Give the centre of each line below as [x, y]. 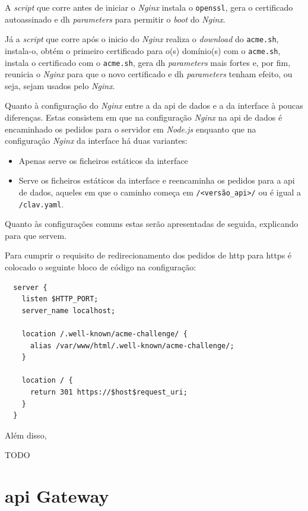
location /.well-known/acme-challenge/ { [104, 334]
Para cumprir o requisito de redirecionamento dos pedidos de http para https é [148, 255]
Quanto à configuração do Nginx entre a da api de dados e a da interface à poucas [154, 105]
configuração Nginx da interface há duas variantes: [96, 141]
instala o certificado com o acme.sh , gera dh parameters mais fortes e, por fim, [148, 62]
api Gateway [57, 496]
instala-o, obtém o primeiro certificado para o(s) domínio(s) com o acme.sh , [143, 50]
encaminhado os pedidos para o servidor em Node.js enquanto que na [131, 129]
